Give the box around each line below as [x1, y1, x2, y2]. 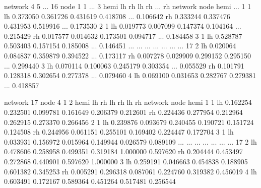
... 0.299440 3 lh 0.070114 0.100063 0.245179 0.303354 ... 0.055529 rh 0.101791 [4, 60, 244, 71]
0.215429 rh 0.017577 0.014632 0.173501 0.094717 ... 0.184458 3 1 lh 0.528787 [4, 30, 242, 41]
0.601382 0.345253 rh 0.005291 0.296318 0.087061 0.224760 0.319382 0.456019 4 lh [4, 166, 257, 176]
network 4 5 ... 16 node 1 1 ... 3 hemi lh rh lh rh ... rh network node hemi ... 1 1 [4, 1, 251, 11]
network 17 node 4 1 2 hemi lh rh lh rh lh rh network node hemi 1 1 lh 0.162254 [4, 97, 252, 107]
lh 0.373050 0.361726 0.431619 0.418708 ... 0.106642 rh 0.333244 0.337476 [4, 11, 230, 21]
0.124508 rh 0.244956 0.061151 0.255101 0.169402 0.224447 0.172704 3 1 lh [4, 127, 234, 137]
